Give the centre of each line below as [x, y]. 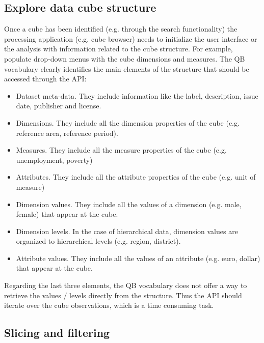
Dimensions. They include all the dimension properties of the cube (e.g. [128, 122]
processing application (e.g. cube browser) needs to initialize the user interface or [131, 38]
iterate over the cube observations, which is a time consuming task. [109, 305]
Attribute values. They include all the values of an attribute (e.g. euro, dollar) [138, 258]
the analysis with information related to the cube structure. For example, [118, 49]
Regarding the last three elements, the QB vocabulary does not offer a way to [126, 285]
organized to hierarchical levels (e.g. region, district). [98, 241]
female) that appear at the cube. [67, 214]
